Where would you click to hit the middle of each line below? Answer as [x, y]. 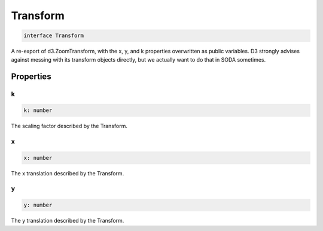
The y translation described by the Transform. [68, 221]
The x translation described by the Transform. [68, 173]
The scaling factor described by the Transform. [69, 126]
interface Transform [54, 36]
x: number [38, 158]
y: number [38, 205]
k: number [38, 110]
